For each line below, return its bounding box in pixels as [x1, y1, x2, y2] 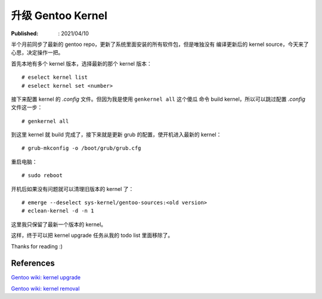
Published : [11, 30, 39, 37]
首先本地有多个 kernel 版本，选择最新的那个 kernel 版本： [11, 60, 152, 67]
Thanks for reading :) [11, 242, 63, 250]
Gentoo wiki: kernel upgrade [11, 274, 81, 281]
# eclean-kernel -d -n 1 [21, 208, 94, 214]
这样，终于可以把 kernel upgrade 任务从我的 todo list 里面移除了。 [11, 232, 174, 239]
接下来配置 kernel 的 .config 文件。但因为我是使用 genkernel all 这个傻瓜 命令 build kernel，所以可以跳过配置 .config [11, 95, 305, 103]
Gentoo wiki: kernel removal [11, 285, 80, 292]
